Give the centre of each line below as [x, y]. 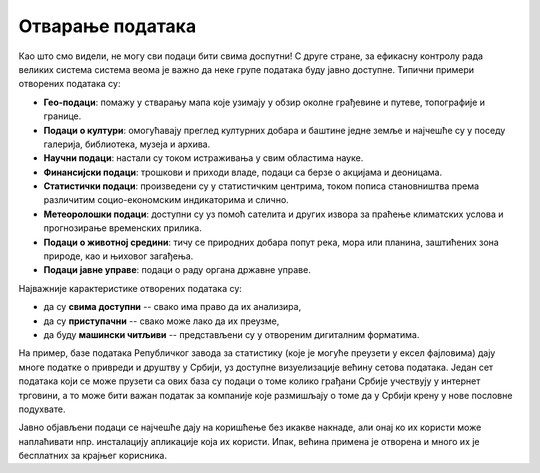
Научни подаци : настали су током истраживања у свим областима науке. [203, 158]
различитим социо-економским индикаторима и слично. [166, 200]
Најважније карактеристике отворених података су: [130, 288]
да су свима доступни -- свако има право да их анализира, [172, 307]
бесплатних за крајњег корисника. [92, 456]
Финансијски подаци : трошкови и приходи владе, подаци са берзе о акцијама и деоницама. [243, 172]
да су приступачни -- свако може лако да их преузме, [161, 321]
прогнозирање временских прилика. [122, 228]
